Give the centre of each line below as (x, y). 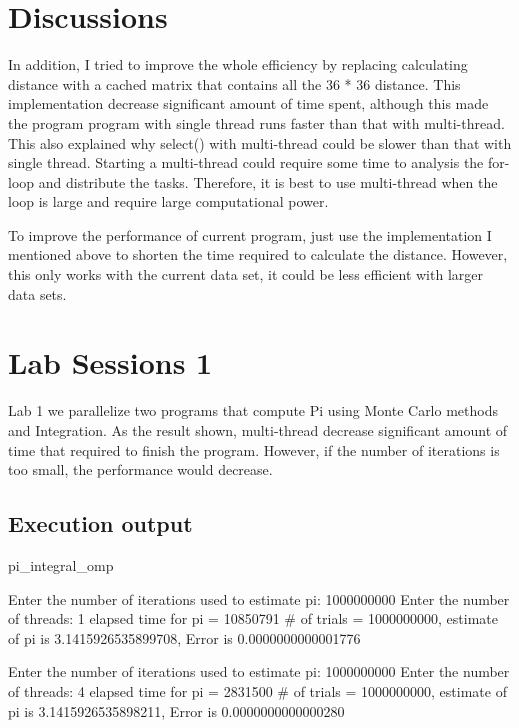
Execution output (100, 523)
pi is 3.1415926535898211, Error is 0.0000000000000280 (176, 710)
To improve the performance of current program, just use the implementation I (250, 234)
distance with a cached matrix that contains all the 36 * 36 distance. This (234, 83)
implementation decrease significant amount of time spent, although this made (248, 103)
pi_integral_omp (61, 564)
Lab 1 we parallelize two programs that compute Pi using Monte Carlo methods (253, 410)
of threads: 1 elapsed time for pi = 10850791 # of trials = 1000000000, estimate (253, 618)
